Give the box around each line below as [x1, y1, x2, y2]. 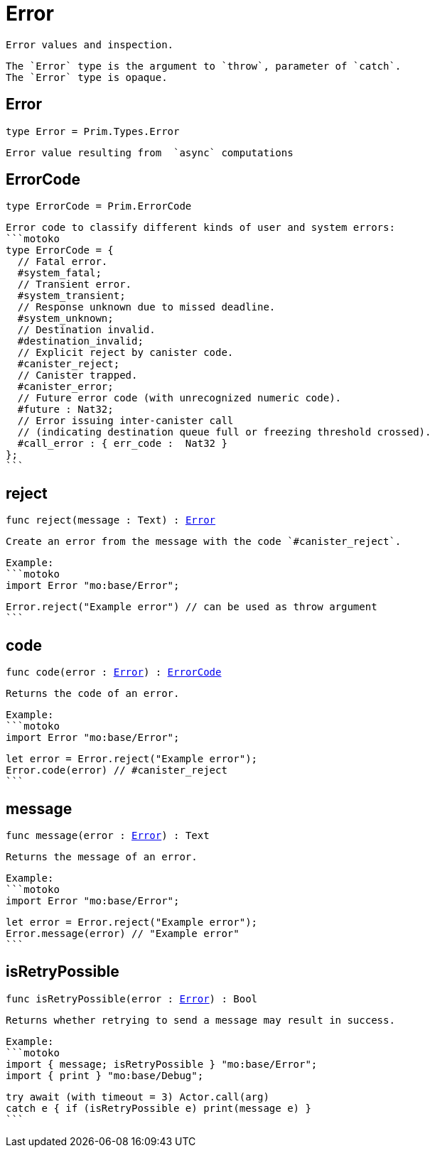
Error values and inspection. [6, 38, 174, 50]
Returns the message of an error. [6, 850, 198, 862]
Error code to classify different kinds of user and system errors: [6, 222, 395, 234]
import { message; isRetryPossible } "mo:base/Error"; [6, 1058, 318, 1070]
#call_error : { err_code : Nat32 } [17, 438, 227, 450]
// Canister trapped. [17, 369, 138, 381]
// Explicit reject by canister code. [17, 347, 234, 359]
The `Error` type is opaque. [6, 71, 168, 83]
